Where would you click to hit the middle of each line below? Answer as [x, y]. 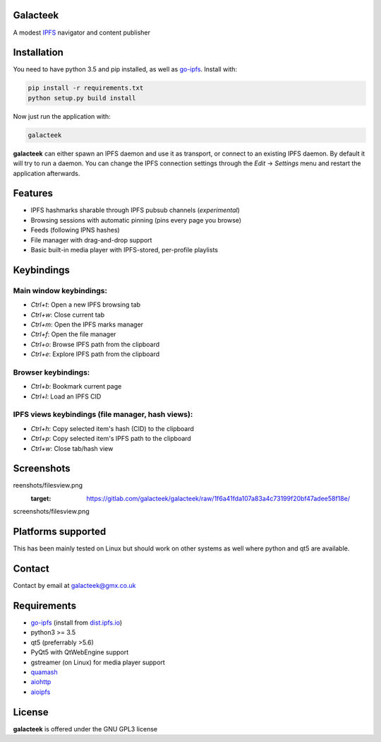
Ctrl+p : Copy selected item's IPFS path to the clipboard [111, 439]
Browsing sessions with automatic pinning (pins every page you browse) [136, 220]
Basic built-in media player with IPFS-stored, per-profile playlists [125, 250]
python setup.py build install [82, 98]
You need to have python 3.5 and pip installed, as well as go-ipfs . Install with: [125, 69]
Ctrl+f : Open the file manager [73, 334]
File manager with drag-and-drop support [91, 240]
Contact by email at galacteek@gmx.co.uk [75, 586]
